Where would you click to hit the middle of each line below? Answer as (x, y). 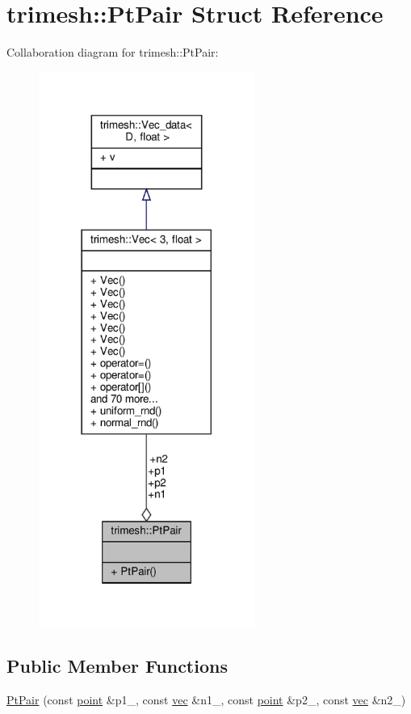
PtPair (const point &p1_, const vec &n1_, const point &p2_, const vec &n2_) (206, 699)
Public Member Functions (117, 665)
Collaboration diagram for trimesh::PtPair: (113, 52)
